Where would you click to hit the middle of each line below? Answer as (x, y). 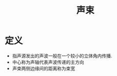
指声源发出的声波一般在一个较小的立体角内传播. (62, 56)
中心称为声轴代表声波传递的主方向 (48, 62)
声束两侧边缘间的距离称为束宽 (43, 68)
